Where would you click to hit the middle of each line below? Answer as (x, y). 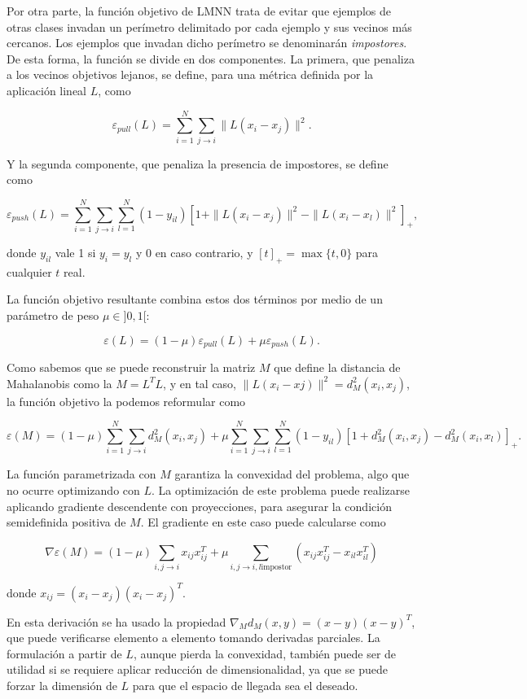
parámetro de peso (53, 315)
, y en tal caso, (200, 383)
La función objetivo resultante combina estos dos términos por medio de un (195, 299)
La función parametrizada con (81, 474)
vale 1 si (75, 252)
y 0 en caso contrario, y (194, 252)
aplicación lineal (47, 90)
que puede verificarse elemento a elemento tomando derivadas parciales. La (193, 638)
